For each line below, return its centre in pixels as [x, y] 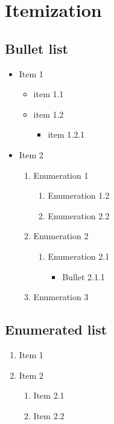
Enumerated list [56, 329]
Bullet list [36, 48]
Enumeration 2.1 [79, 256]
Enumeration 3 [61, 297]
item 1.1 [49, 94]
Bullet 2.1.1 [84, 276]
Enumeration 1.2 [79, 195]
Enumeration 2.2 [79, 215]
